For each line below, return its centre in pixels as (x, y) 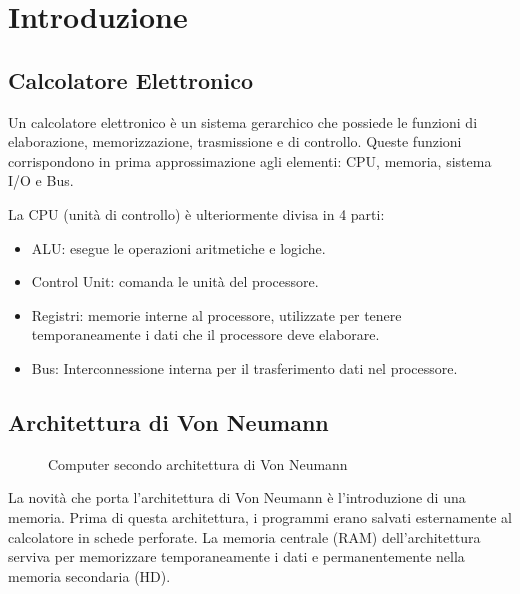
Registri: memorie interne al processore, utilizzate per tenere (216, 314)
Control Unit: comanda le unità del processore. (175, 281)
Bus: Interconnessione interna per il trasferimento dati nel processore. (244, 367)
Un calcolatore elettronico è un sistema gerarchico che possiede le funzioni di (243, 121)
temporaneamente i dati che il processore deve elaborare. (205, 334)
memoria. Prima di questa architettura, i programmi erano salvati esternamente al (260, 516)
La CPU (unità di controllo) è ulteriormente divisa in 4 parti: (196, 213)
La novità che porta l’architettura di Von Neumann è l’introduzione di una (237, 497)
